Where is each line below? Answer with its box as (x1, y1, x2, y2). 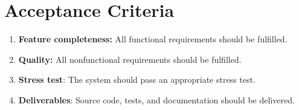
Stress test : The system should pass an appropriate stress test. (18, 73, 256, 86)
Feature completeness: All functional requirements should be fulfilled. (18, 33, 288, 45)
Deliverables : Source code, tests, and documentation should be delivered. (18, 93, 295, 106)
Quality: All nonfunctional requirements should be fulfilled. (18, 53, 242, 65)
